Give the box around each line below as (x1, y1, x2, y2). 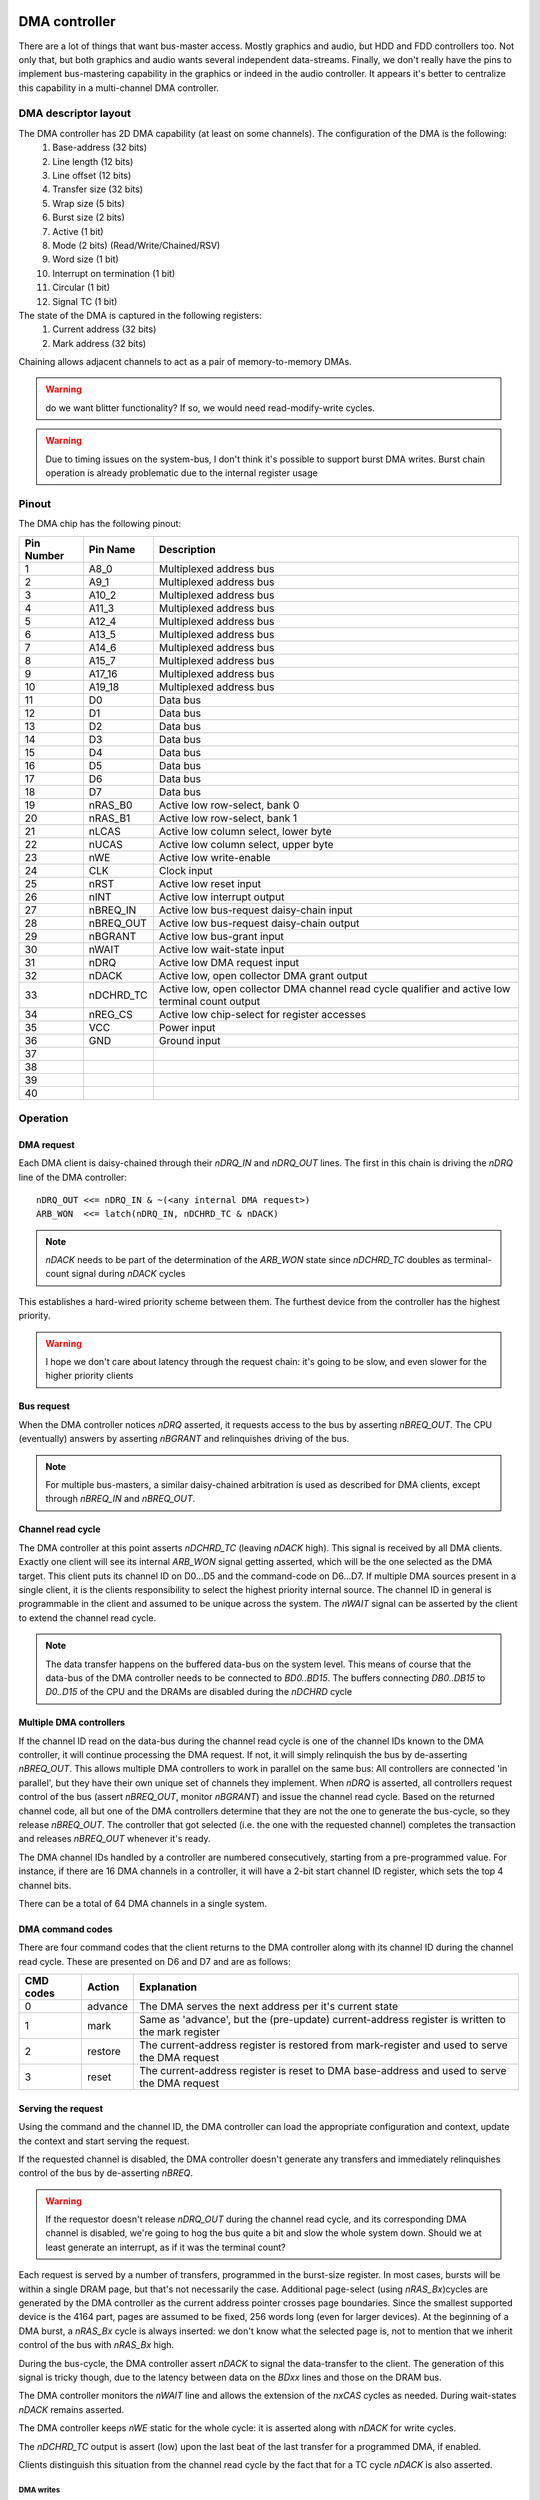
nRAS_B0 (88, 798, 133, 812)
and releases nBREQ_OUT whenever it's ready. (18, 1833, 211, 1845)
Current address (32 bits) (52, 323, 157, 335)
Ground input (158, 1033, 221, 1047)
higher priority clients (45, 1370, 134, 1382)
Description (158, 542, 216, 556)
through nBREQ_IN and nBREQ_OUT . (45, 1493, 196, 1505)
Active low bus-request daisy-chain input (158, 903, 354, 917)
